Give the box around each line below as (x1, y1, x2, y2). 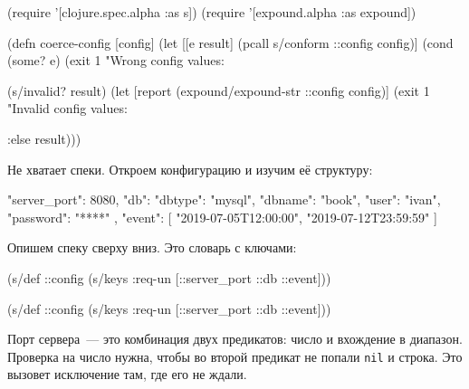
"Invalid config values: (7, 99, 128, 118)
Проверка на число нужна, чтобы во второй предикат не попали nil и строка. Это (7, 346, 463, 365)
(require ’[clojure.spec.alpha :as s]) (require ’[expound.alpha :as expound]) (7, 3, 416, 21)
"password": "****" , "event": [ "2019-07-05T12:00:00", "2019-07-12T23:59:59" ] (7, 207, 437, 226)
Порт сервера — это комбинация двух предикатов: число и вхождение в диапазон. (7, 329, 463, 348)
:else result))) (7, 128, 81, 147)
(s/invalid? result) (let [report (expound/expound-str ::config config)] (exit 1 (7, 81, 430, 100)
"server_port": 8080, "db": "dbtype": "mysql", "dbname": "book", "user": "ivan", (7, 190, 441, 209)
